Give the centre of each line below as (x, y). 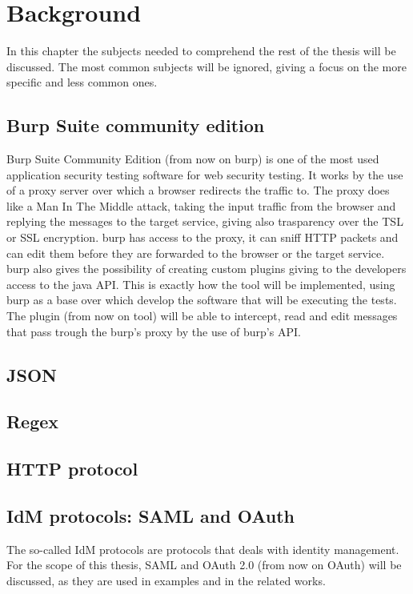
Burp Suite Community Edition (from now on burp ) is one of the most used (193, 159)
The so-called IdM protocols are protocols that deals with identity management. (203, 549)
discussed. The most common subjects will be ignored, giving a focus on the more (206, 66)
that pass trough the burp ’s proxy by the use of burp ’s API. (154, 331)
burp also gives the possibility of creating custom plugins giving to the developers (206, 269)
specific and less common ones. (82, 82)
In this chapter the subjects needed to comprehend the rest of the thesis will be (201, 51)
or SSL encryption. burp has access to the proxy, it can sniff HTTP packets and (202, 237)
